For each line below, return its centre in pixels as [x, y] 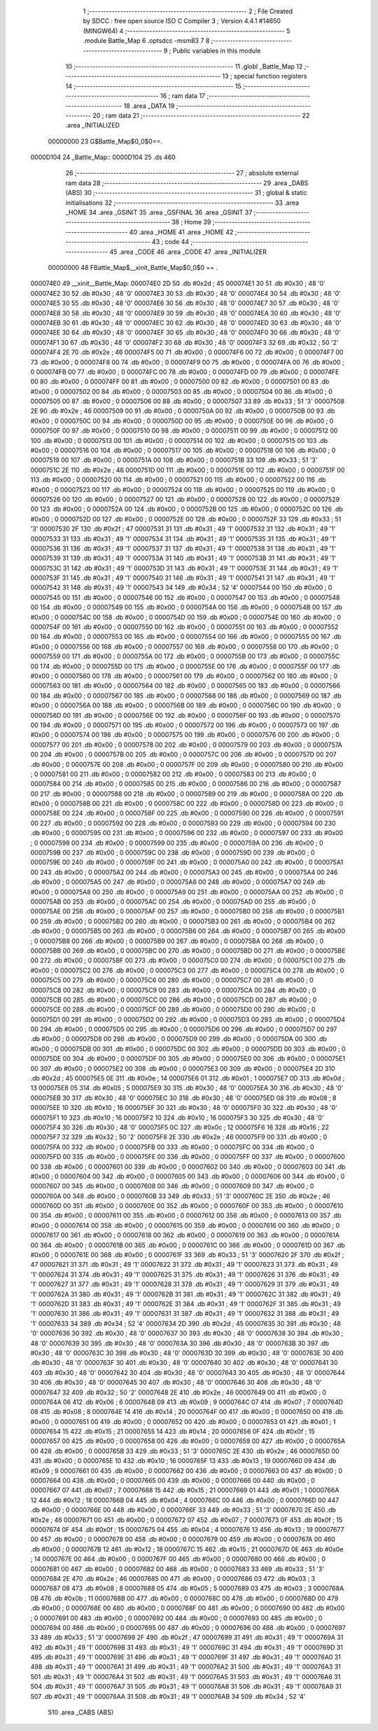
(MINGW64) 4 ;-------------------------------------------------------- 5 [187, 31]
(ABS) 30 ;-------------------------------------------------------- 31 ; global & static [186, 193]
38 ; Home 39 [191, 222]
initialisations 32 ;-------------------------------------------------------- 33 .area [182, 203]
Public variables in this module [217, 50]
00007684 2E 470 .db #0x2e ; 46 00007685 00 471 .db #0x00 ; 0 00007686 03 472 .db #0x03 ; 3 [173, 1578]
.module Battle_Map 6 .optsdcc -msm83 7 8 [146, 41]
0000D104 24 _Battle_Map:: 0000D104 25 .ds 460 [103, 157]
